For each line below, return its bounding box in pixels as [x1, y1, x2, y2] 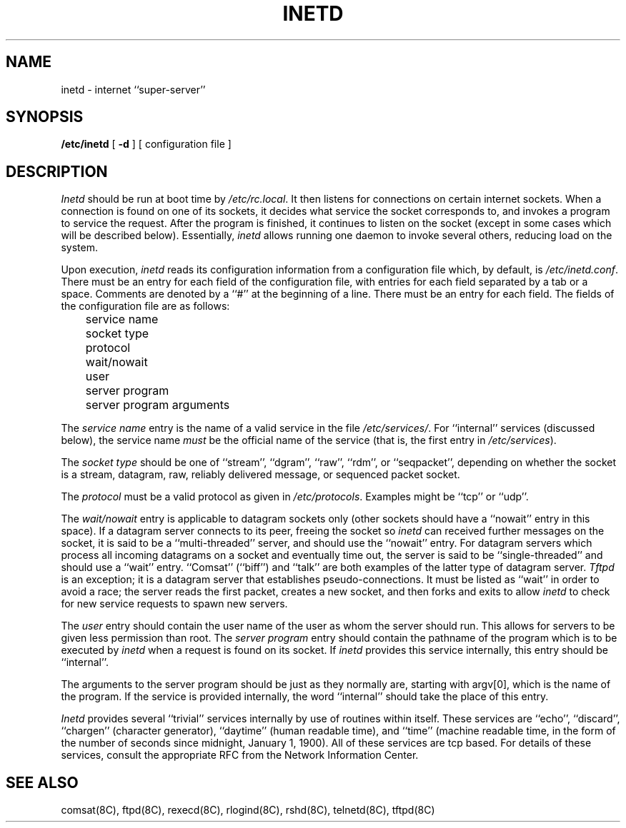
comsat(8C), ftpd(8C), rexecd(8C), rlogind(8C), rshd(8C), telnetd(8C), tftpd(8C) [61, 804, 435, 817]
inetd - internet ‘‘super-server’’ [61, 83, 206, 96]
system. [61, 241, 98, 254]
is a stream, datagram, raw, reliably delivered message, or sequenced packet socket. [61, 468, 460, 481]
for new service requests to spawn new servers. [61, 597, 288, 610]
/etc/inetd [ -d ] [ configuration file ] [61, 138, 232, 151]
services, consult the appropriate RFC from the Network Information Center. [61, 749, 419, 762]
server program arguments [85, 398, 230, 413]
